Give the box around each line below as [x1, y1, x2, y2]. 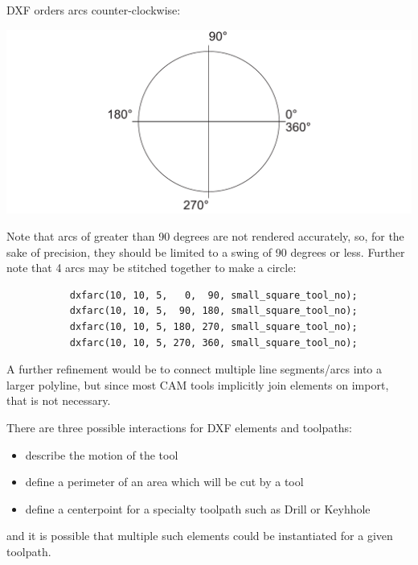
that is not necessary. [6, 392, 111, 409]
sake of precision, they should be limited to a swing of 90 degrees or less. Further [6, 243, 405, 260]
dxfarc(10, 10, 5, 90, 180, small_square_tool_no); [69, 305, 358, 317]
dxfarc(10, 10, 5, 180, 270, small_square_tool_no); [69, 321, 358, 333]
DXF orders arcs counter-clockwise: [6, 2, 181, 18]
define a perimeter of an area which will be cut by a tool [25, 473, 304, 490]
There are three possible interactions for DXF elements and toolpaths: [6, 419, 352, 435]
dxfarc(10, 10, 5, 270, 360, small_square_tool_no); [69, 336, 358, 348]
